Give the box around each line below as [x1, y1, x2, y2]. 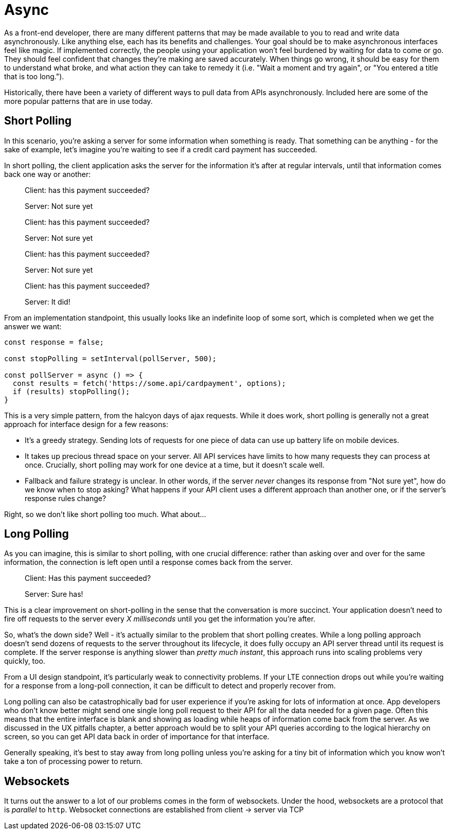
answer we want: [4, 322, 62, 331]
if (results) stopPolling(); [12, 387, 130, 396]
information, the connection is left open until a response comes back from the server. [4, 558, 293, 567]
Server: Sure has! [25, 590, 83, 599]
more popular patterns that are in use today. [4, 96, 153, 105]
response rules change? [25, 493, 106, 503]
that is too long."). [4, 72, 64, 81]
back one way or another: [4, 169, 91, 179]
